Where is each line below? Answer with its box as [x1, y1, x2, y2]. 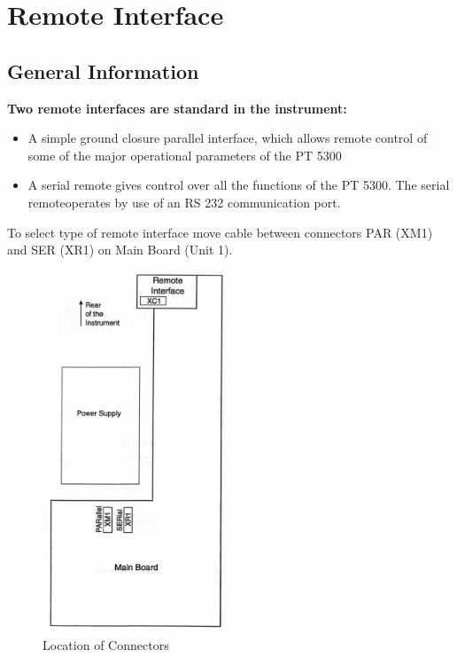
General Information [7, 57, 199, 84]
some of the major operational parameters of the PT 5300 [27, 145, 342, 164]
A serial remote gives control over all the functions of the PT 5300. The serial [27, 176, 450, 194]
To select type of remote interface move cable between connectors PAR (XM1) [7, 223, 433, 241]
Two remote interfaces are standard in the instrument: [7, 98, 347, 117]
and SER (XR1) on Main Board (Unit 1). [7, 240, 233, 259]
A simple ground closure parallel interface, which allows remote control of [27, 129, 428, 147]
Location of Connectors [43, 636, 169, 654]
